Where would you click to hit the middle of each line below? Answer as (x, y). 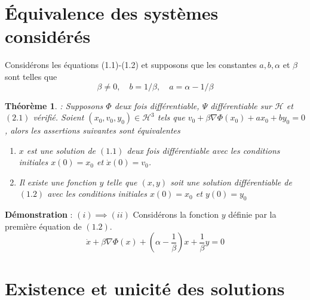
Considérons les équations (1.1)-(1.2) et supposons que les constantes (131, 65)
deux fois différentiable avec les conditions (203, 150)
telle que (122, 182)
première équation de (43, 226)
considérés (48, 36)
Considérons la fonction (176, 214)
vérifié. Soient (59, 117)
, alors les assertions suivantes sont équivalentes (93, 130)
